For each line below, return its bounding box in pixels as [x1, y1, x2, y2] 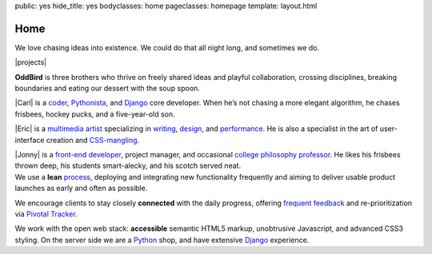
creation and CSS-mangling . [46, 135, 140, 145]
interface [14, 135, 45, 145]
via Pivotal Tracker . [14, 208, 78, 219]
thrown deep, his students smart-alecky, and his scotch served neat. [14, 161, 242, 171]
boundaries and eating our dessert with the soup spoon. [14, 84, 200, 93]
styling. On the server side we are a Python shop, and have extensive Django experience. [14, 235, 310, 244]
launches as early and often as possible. [14, 184, 148, 193]
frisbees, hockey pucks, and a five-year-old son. [14, 109, 175, 119]
